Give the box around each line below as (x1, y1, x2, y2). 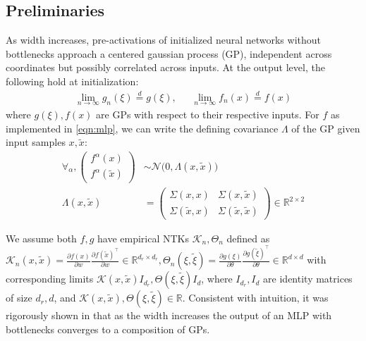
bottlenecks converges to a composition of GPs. (6, 321, 210, 336)
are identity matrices (263, 271, 353, 286)
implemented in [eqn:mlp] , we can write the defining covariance (6, 120, 279, 135)
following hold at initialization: (6, 73, 139, 88)
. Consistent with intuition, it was (182, 290, 329, 305)
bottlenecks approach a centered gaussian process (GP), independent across (6, 46, 332, 61)
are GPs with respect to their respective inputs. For (96, 107, 319, 122)
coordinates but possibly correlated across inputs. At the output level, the (6, 60, 325, 75)
